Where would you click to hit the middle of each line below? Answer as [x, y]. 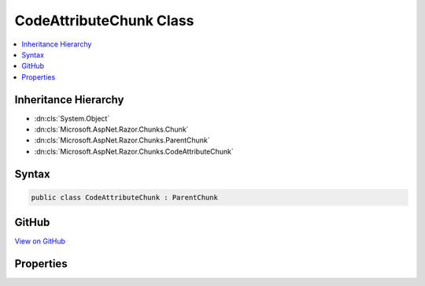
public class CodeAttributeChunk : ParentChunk [124, 197]
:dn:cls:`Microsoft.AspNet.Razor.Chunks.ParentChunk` [122, 140]
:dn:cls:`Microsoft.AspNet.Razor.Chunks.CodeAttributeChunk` [134, 151]
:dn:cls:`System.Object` [72, 118]
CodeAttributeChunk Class [104, 20]
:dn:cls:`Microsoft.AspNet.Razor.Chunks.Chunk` [111, 129]
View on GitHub [40, 241]
